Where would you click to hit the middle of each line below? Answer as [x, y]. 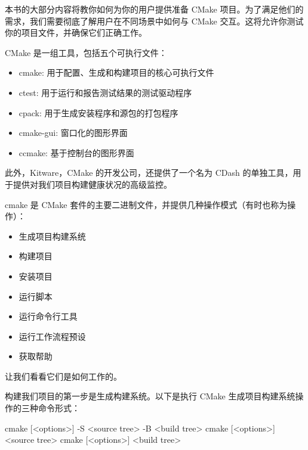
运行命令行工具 [48, 316]
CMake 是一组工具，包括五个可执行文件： [86, 52]
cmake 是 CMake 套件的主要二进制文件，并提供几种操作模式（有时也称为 [146, 204]
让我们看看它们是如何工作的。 [63, 376]
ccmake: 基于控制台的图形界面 [76, 152]
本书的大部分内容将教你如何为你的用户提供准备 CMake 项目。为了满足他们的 [154, 9]
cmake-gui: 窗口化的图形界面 [73, 133]
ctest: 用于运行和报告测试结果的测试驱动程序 [105, 92]
